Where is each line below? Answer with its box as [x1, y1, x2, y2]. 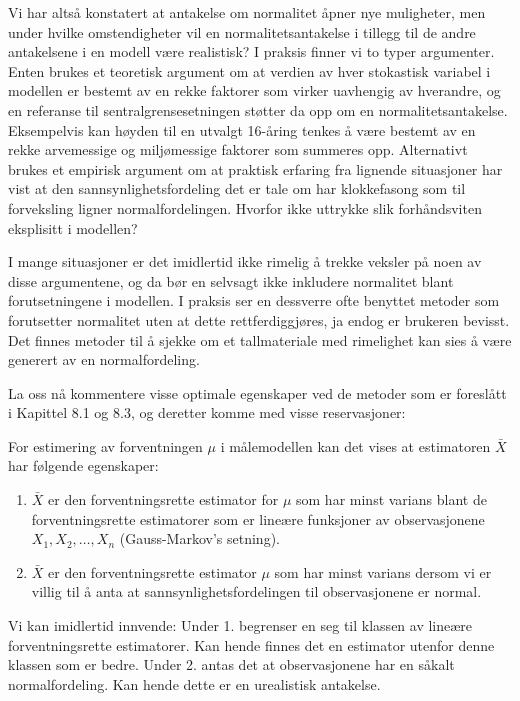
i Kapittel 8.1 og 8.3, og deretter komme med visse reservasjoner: [8, 402, 406, 423]
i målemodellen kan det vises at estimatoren [220, 435, 491, 456]
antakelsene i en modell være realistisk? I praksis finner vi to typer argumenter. [8, 41, 495, 62]
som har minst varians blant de [296, 489, 487, 510]
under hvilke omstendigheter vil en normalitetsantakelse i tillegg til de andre [8, 21, 476, 42]
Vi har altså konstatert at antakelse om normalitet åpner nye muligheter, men [8, 2, 486, 22]
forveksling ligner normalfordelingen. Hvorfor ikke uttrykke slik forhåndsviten [8, 197, 482, 218]
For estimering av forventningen [8, 435, 203, 456]
